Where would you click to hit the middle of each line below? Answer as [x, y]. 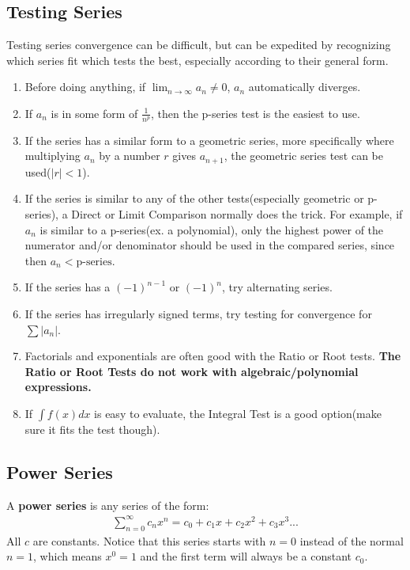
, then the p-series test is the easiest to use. [256, 113]
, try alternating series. [277, 287]
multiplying [53, 156]
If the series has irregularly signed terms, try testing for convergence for [198, 314]
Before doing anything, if [85, 87]
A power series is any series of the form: [108, 505]
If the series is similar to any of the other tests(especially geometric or [194, 198]
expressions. [58, 387]
